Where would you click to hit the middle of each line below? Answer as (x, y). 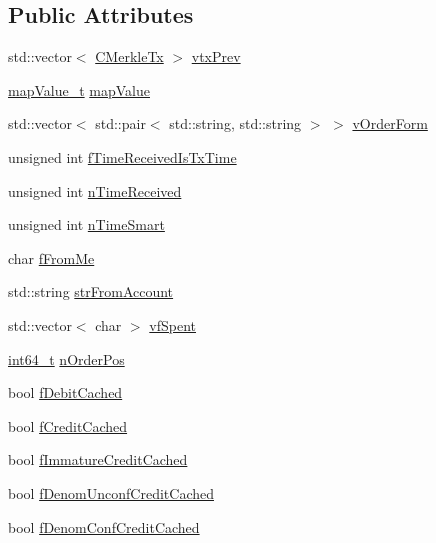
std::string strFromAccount (91, 291)
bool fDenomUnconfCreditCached (111, 492)
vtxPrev (216, 56)
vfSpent (173, 324)
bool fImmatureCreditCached (98, 459)
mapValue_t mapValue (79, 89)
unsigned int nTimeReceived (95, 190)
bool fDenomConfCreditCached (104, 526)
